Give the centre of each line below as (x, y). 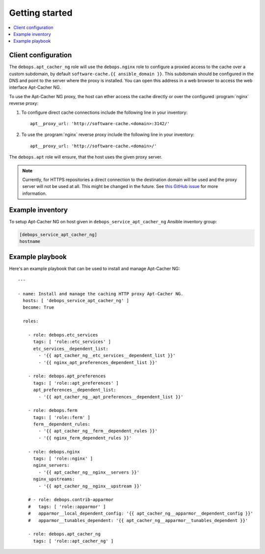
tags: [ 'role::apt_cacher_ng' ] (73, 541)
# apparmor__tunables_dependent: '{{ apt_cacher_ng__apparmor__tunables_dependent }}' (138, 520)
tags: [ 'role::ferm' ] (62, 417)
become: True (39, 307)
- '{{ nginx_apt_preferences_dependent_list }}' (98, 362)
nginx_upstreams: (54, 479)
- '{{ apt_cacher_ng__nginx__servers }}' (89, 472)
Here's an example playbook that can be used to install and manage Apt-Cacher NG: (94, 269)
